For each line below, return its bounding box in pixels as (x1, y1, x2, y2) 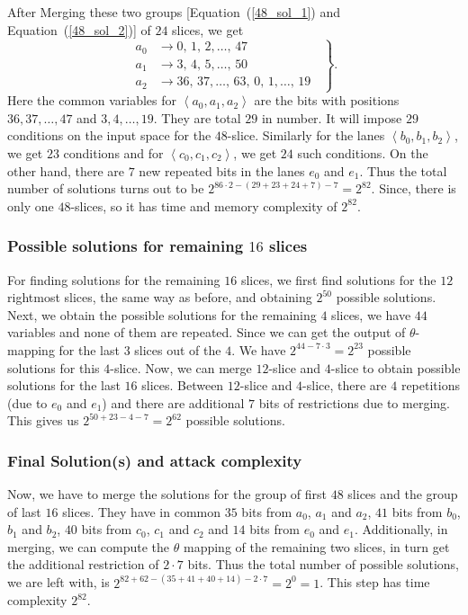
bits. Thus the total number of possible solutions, (187, 555, 459, 574)
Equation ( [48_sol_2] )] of (7, 20, 151, 39)
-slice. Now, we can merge (110, 358, 252, 377)
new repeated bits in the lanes (139, 161, 305, 180)
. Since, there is (371, 179, 456, 198)
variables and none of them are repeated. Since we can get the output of (7, 323, 406, 342)
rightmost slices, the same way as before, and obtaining (7, 288, 312, 307)
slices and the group (347, 485, 458, 504)
